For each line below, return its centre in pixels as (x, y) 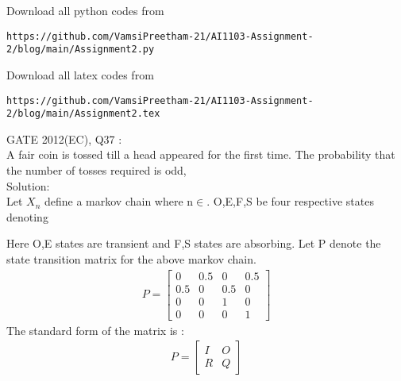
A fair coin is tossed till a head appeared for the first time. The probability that (201, 154)
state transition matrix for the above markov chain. (131, 258)
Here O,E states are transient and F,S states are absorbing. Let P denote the (194, 243)
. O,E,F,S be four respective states (290, 201)
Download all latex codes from (80, 74)
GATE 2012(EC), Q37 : (64, 139)
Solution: (28, 185)
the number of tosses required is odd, (96, 170)
